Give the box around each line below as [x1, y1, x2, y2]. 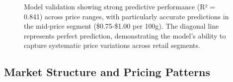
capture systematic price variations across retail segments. [24, 40, 200, 50]
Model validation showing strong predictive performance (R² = [24, 1, 216, 11]
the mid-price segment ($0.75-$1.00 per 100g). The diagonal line [24, 21, 219, 31]
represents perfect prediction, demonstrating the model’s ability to [24, 30, 226, 41]
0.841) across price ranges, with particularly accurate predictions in [24, 11, 229, 21]
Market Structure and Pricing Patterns [4, 64, 211, 80]
